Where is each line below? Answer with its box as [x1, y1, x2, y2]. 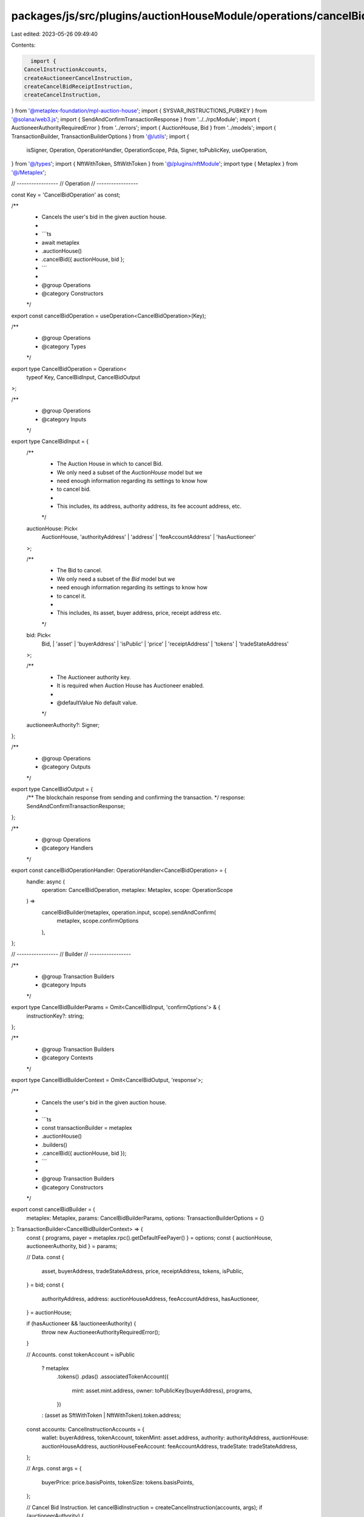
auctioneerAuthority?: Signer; [26, 721, 100, 728]
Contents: [11, 41, 36, 49]
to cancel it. [56, 592, 86, 600]
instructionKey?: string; [26, 1012, 84, 1019]
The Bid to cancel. [56, 567, 103, 574]
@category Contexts [41, 1054, 93, 1061]
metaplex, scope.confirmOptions [56, 917, 139, 925]
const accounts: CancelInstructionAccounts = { [26, 1425, 145, 1433]
